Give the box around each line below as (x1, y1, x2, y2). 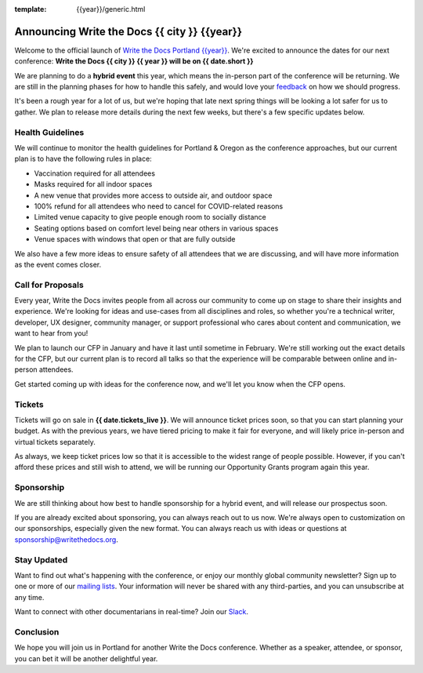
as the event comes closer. (14, 260, 102, 269)
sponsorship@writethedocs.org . (14, 534, 119, 544)
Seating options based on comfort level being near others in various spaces (34, 224, 279, 233)
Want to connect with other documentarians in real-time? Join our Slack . (14, 607, 249, 617)
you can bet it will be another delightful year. (14, 653, 158, 663)
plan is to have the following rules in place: (14, 154, 152, 164)
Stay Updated (14, 554, 68, 565)
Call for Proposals (14, 279, 84, 290)
